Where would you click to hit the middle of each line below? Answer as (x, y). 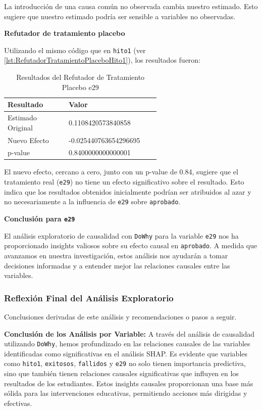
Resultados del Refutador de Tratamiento (81, 77)
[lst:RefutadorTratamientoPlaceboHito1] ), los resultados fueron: (102, 60)
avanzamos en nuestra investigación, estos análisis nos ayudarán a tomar (116, 255)
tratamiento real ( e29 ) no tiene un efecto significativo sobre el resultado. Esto (124, 182)
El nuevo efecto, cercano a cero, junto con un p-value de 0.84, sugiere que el (121, 172)
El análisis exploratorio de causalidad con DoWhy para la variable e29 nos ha (121, 235)
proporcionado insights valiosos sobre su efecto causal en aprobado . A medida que (131, 245)
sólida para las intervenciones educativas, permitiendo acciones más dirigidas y (126, 393)
